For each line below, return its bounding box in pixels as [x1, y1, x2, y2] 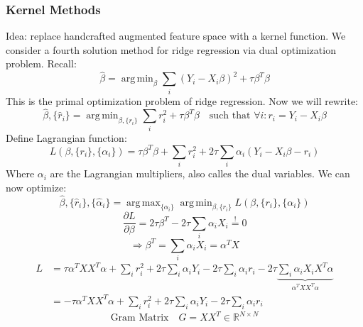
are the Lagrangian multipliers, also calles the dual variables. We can [50, 166, 350, 181]
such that [209, 111, 251, 121]
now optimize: [6, 179, 67, 194]
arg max [126, 197, 161, 208]
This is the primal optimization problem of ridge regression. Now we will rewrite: [6, 93, 359, 108]
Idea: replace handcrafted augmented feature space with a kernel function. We [6, 28, 346, 43]
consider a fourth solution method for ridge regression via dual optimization [6, 42, 336, 57]
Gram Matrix [110, 313, 169, 323]
